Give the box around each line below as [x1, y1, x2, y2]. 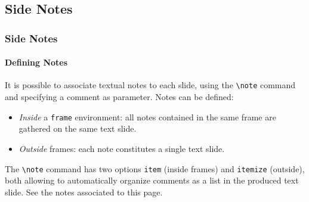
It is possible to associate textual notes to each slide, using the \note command [5, 79, 296, 91]
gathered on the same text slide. [18, 122, 137, 135]
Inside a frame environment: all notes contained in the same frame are [18, 110, 276, 123]
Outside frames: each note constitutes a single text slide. [18, 142, 225, 154]
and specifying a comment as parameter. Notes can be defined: [5, 91, 234, 103]
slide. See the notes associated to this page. [5, 185, 163, 198]
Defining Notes [5, 56, 68, 69]
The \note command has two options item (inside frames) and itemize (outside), [5, 162, 305, 175]
